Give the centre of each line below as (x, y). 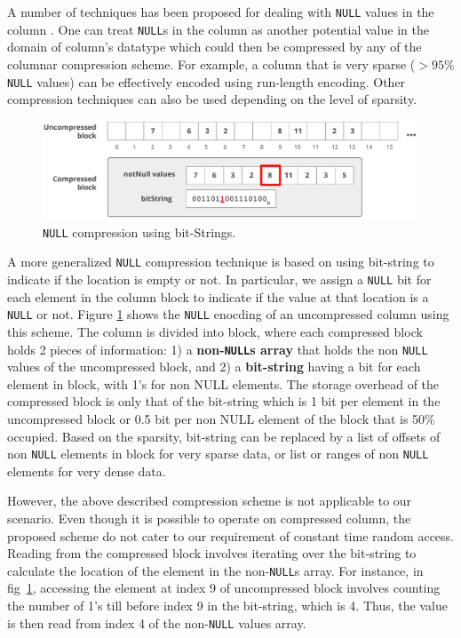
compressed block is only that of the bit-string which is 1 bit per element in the (224, 401)
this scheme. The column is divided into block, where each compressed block (215, 331)
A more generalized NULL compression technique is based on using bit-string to (221, 262)
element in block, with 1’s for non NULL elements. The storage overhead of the (223, 383)
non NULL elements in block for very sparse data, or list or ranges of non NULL (218, 454)
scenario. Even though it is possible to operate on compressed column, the (209, 518)
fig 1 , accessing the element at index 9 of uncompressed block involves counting (224, 588)
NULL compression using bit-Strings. (139, 231)
